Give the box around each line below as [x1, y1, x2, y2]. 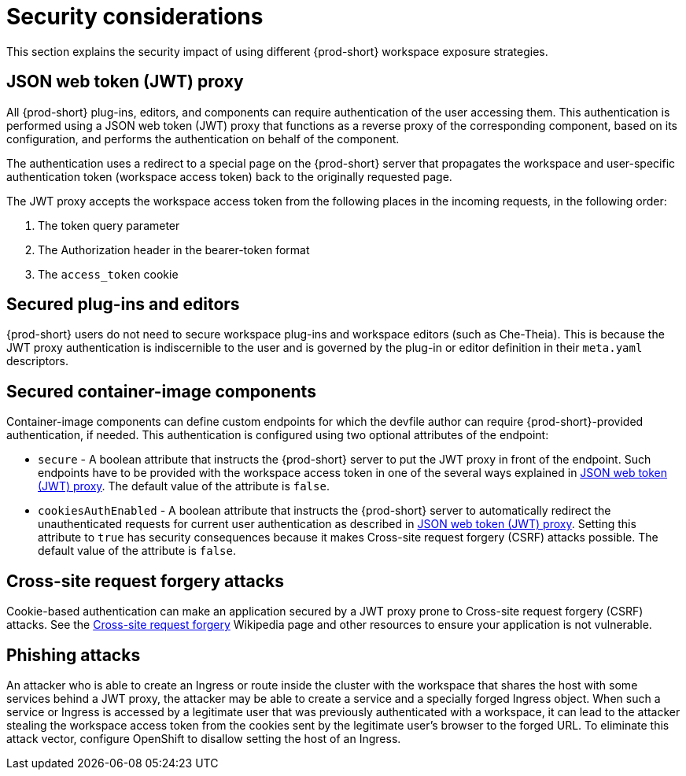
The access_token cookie [38, 267, 179, 281]
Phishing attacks [6, 645, 141, 665]
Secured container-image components [6, 381, 316, 401]
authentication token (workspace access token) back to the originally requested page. [6, 169, 452, 183]
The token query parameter [38, 218, 180, 232]
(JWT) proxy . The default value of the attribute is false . [38, 479, 330, 493]
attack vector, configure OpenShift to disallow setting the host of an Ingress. [6, 731, 401, 745]
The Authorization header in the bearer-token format [38, 242, 310, 257]
